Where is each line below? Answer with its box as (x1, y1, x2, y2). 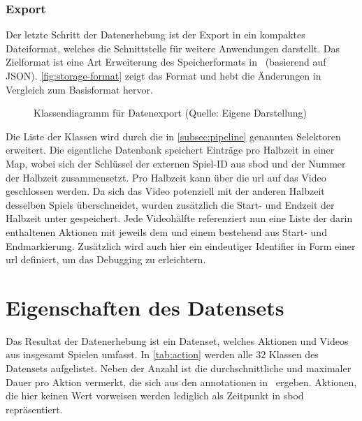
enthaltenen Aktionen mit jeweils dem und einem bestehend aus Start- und (6, 224, 327, 239)
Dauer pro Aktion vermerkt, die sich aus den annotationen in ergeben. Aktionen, (6, 374, 357, 389)
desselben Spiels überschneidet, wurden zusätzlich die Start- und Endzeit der (6, 197, 335, 212)
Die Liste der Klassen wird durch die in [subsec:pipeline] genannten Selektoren (6, 128, 341, 143)
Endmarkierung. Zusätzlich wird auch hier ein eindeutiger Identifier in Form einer (6, 238, 356, 253)
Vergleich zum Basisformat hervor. (6, 82, 153, 96)
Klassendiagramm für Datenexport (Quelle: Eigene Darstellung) (34, 105, 307, 120)
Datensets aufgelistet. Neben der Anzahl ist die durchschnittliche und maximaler (6, 361, 352, 376)
